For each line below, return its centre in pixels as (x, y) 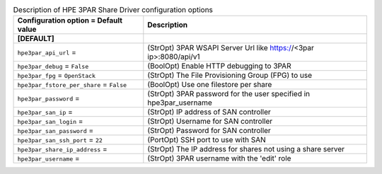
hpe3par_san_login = (50, 122)
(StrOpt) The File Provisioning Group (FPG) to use (230, 76)
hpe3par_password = (49, 98)
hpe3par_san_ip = (45, 112)
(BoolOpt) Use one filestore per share (210, 85)
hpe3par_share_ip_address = (62, 149)
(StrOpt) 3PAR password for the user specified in (229, 94)
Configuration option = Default (70, 21)
